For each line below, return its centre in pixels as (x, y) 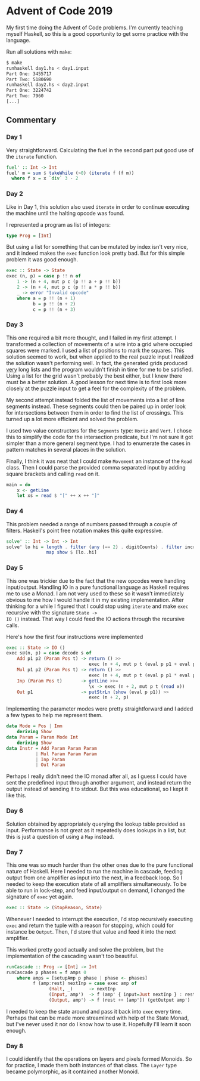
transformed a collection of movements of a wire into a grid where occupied (99, 344)
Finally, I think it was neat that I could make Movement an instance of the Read (99, 461)
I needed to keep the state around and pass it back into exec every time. (94, 1011)
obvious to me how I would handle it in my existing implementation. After (95, 600)
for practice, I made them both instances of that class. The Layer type (92, 1065)
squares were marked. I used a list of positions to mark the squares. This (95, 350)
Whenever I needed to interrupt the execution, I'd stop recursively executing (100, 919)
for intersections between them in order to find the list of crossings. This (95, 412)
